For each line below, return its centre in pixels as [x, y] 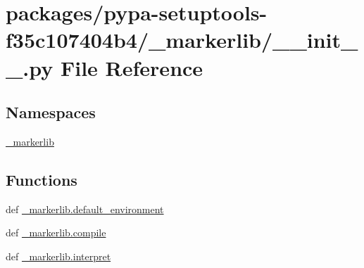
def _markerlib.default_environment [85, 209]
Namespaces [51, 112]
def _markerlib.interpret [58, 256]
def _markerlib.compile [56, 232]
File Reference [132, 67]
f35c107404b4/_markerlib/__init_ [182, 40]
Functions [42, 179]
